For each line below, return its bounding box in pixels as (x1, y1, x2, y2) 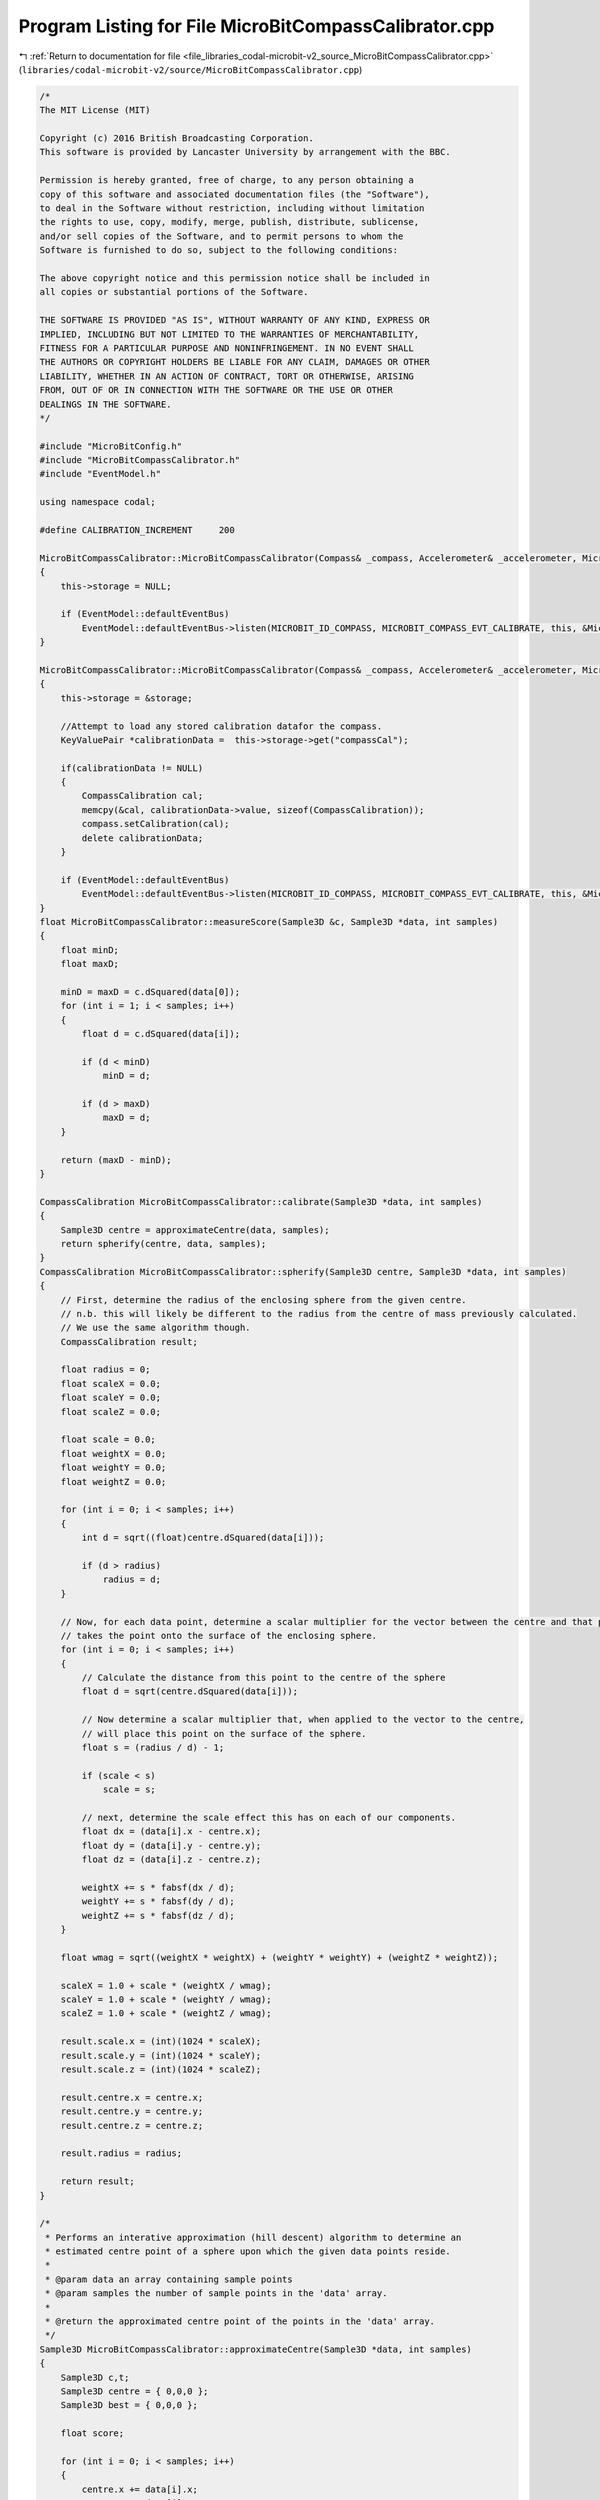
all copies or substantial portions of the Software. (39, 286, 309, 298)
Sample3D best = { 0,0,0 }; (60, 2400, 199, 2411)
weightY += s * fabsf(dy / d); (81, 1896, 235, 1907)
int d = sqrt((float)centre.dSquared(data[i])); (81, 1532, 325, 1544)
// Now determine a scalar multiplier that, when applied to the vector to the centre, (81, 1714, 525, 1725)
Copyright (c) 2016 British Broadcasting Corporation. (39, 133, 314, 144)
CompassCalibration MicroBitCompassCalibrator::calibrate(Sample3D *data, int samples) (39, 1196, 483, 1207)
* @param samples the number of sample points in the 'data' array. (45, 2288, 388, 2299)
